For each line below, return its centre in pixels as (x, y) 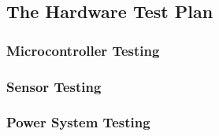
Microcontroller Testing (83, 50)
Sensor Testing (54, 86)
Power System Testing (78, 122)
